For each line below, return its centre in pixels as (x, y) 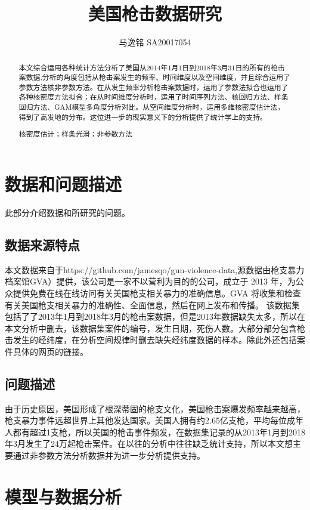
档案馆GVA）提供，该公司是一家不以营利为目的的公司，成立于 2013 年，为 (150, 281)
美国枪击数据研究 (155, 13)
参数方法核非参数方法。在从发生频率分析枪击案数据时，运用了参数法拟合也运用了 (154, 87)
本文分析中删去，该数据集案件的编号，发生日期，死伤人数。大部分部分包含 (151, 328)
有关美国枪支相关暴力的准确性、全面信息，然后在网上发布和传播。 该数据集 (152, 305)
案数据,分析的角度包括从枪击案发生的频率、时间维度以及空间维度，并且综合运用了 (154, 77)
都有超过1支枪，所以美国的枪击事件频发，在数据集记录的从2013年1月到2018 (159, 432)
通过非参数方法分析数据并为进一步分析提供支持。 (109, 455)
